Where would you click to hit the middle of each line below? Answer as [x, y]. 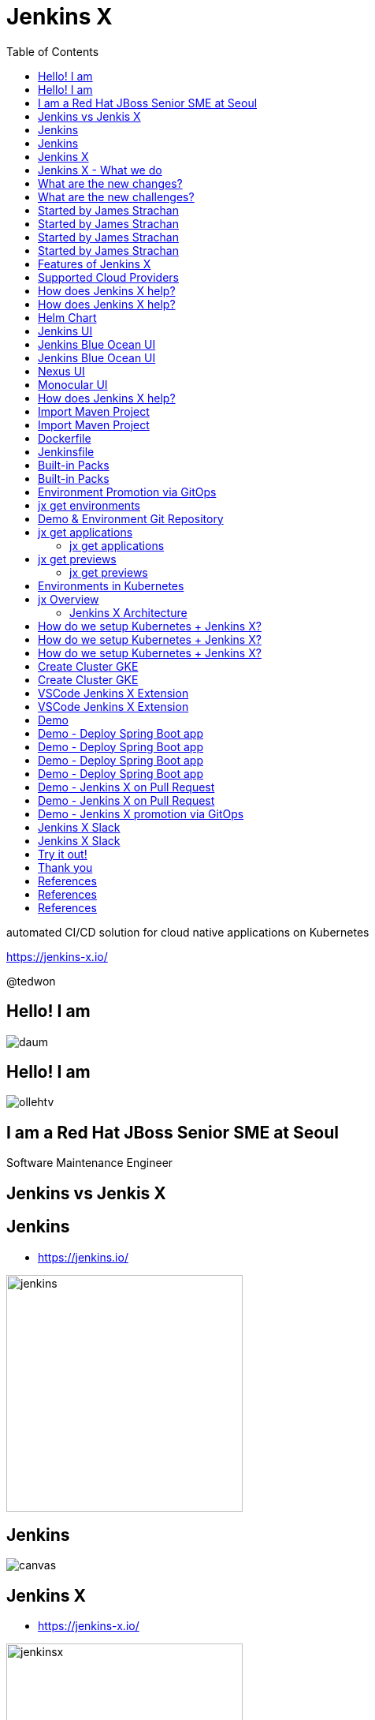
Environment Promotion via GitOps [127, 492]
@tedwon [31, 981]
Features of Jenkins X [95, 264]
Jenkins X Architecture [128, 612]
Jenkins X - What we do [100, 170]
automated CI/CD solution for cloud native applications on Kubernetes [188, 932]
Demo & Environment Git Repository [131, 518]
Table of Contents [53, 51]
